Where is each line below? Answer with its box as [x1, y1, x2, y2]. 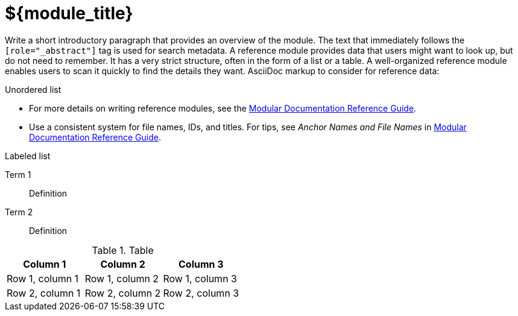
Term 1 [5, 169, 31, 180]
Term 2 [5, 206, 33, 217]
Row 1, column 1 [7, 272, 79, 285]
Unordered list [5, 84, 62, 95]
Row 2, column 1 [7, 286, 81, 299]
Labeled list [5, 150, 51, 161]
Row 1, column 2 [84, 272, 159, 285]
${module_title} [5, 3, 133, 24]
